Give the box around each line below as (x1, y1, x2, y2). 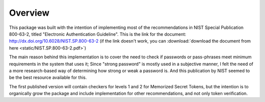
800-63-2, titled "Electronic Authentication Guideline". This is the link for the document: (9, 31, 186, 37)
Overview (9, 7, 50, 18)
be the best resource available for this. (9, 75, 87, 80)
